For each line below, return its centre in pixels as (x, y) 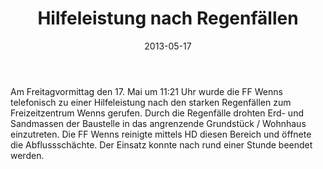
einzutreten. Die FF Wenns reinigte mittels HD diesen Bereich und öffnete (161, 134)
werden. (27, 155)
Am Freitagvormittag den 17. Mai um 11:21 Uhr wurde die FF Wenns (146, 91)
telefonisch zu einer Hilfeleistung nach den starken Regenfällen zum (151, 102)
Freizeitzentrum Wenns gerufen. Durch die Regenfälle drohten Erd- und (157, 113)
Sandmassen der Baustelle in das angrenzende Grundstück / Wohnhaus (158, 123)
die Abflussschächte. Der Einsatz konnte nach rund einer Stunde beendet (161, 144)
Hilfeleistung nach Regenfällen (168, 18)
